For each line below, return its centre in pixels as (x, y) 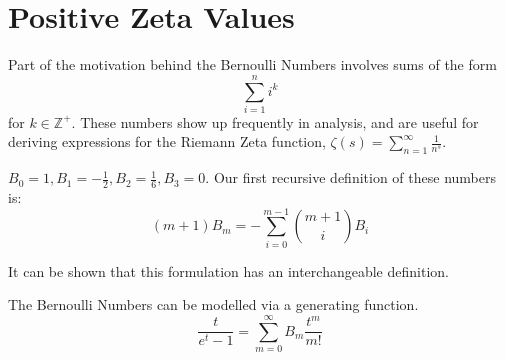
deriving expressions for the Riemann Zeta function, (167, 141)
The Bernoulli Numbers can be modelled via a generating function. (213, 304)
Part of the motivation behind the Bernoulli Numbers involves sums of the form (252, 64)
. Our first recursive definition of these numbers (350, 177)
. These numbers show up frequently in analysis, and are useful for (275, 121)
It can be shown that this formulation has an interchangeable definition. (228, 270)
